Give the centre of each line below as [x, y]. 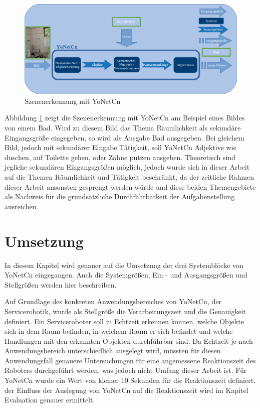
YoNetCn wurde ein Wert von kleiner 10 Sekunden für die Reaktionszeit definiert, [130, 380]
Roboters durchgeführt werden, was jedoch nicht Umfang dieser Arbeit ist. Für [126, 370]
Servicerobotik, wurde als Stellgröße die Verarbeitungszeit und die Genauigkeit [125, 311]
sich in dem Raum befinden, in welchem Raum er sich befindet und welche [119, 331]
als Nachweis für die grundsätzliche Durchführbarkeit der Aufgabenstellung [120, 196]
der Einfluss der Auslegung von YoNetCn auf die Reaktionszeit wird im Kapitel [126, 390]
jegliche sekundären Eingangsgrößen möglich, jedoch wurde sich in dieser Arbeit [127, 167]
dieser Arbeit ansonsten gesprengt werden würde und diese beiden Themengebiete [130, 186]
